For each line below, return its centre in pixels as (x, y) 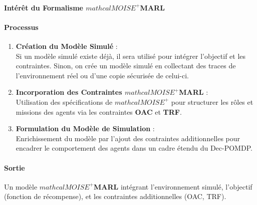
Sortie (15, 167)
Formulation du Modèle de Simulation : (85, 128)
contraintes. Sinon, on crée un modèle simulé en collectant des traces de (126, 66)
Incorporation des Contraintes (69, 92)
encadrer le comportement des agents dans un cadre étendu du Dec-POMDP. (134, 148)
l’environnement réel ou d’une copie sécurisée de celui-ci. (102, 75)
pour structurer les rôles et (212, 102)
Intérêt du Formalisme (44, 7)
